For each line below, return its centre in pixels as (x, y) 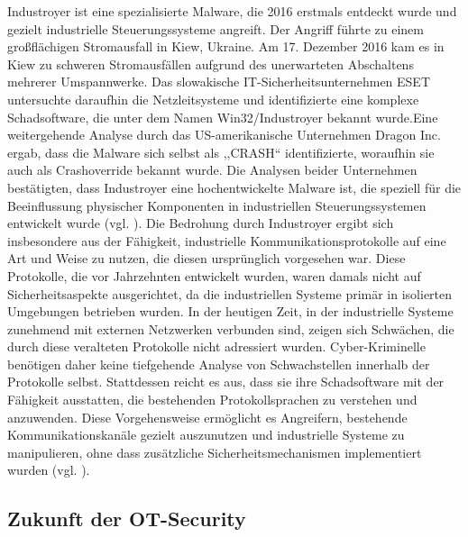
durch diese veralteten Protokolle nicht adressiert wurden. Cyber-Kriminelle (216, 346)
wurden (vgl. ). (49, 470)
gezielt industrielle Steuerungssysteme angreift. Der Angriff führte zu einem (216, 28)
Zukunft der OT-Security (127, 519)
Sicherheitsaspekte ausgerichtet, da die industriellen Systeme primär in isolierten (230, 293)
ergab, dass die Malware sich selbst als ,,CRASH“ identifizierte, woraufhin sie (221, 152)
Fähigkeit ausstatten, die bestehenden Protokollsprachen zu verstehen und (212, 400)
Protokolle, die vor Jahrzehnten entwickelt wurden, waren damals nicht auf (214, 275)
